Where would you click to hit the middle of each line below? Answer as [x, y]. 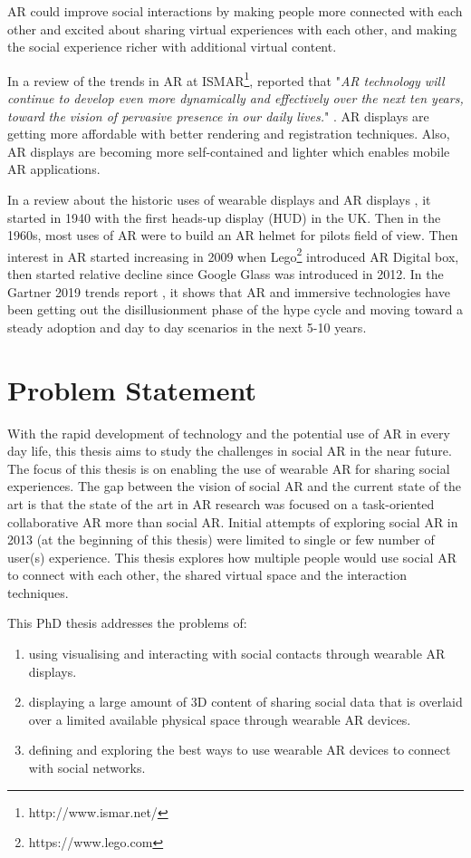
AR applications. [54, 169]
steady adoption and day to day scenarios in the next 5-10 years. [187, 327]
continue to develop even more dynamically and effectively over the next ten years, [235, 98]
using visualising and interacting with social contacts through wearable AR [237, 654]
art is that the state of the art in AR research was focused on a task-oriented [221, 503]
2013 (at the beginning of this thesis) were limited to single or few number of [221, 540]
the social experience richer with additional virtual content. [172, 47]
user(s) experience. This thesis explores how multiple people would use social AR [232, 557]
